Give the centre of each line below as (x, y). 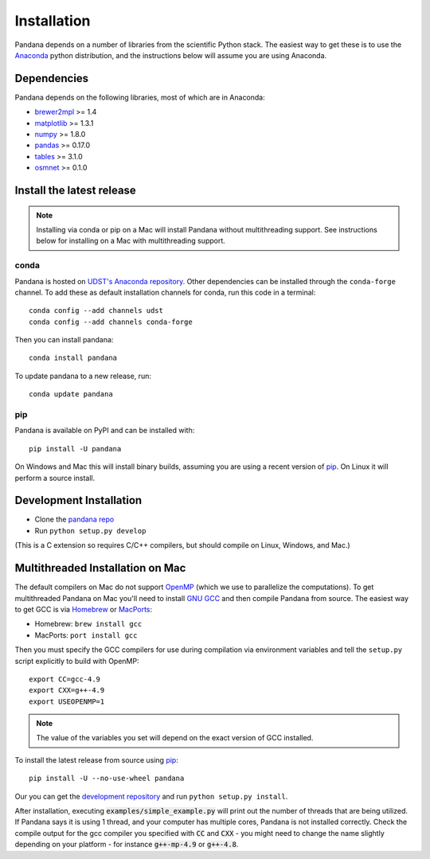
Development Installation (78, 500)
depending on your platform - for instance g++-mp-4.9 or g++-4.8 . (127, 845)
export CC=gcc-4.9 (65, 679)
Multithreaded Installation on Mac (100, 568)
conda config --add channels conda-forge (111, 322)
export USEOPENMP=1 (67, 701)
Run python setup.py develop (90, 530)
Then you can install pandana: (64, 340)
